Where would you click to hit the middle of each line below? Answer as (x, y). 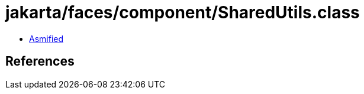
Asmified (46, 38)
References (40, 61)
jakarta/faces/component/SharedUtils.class (183, 12)
